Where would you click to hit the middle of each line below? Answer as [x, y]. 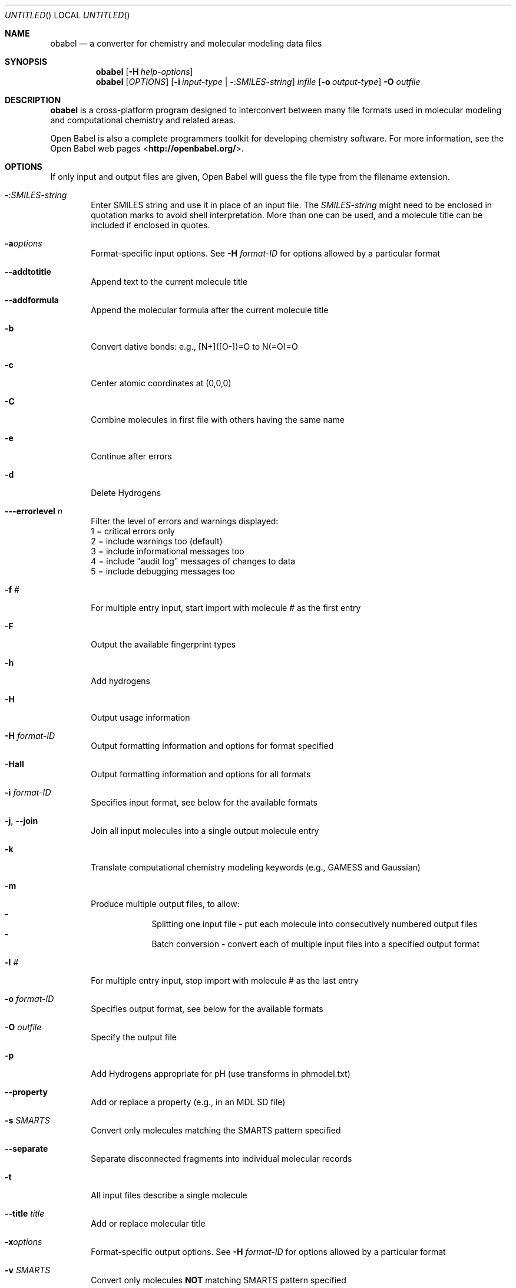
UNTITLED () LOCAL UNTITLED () [67, 15]
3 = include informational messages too [168, 551]
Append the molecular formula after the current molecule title [210, 310]
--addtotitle [28, 272]
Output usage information [140, 717]
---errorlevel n [34, 511]
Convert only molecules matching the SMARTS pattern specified [216, 1130]
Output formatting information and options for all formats [201, 774]
